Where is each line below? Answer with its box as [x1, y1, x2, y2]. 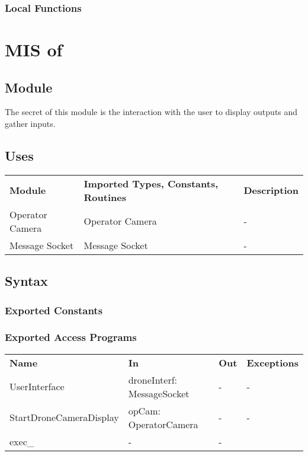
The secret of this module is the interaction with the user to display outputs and [5, 106, 298, 118]
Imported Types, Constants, [84, 176, 219, 190]
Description [243, 183, 299, 197]
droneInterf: [128, 372, 178, 387]
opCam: [128, 403, 161, 417]
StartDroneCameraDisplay [9, 410, 119, 425]
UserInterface [9, 380, 65, 394]
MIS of [5, 37, 63, 62]
